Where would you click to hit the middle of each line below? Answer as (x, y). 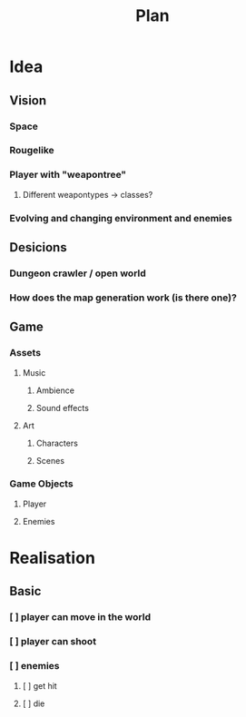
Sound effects (62, 408)
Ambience (55, 390)
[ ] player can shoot (53, 642)
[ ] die (34, 703)
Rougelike (32, 151)
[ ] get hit (39, 685)
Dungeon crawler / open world (78, 273)
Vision (28, 100)
